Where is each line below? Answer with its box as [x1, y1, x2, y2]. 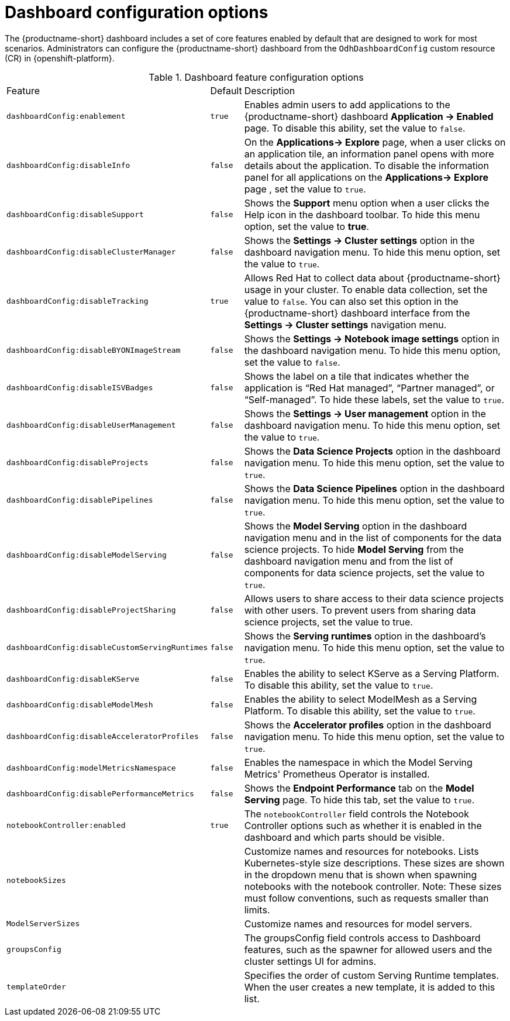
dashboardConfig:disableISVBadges [6, 383, 153, 393]
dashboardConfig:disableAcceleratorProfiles [6, 732, 199, 741]
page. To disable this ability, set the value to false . [244, 122, 466, 134]
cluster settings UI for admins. [244, 955, 377, 967]
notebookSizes [6, 876, 66, 885]
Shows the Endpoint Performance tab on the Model [244, 782, 474, 794]
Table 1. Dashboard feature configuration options [149, 71, 364, 83]
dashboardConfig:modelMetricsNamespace [6, 764, 176, 773]
